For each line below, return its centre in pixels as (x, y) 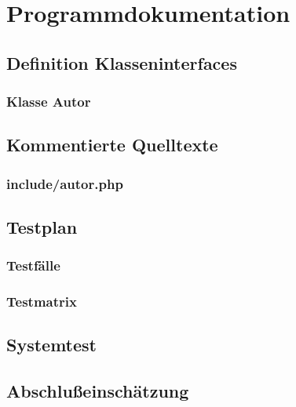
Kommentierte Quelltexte (112, 145)
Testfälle (33, 265)
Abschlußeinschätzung (98, 391)
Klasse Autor (49, 102)
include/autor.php (65, 183)
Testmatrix (42, 302)
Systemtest (51, 345)
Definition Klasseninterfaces (122, 62)
